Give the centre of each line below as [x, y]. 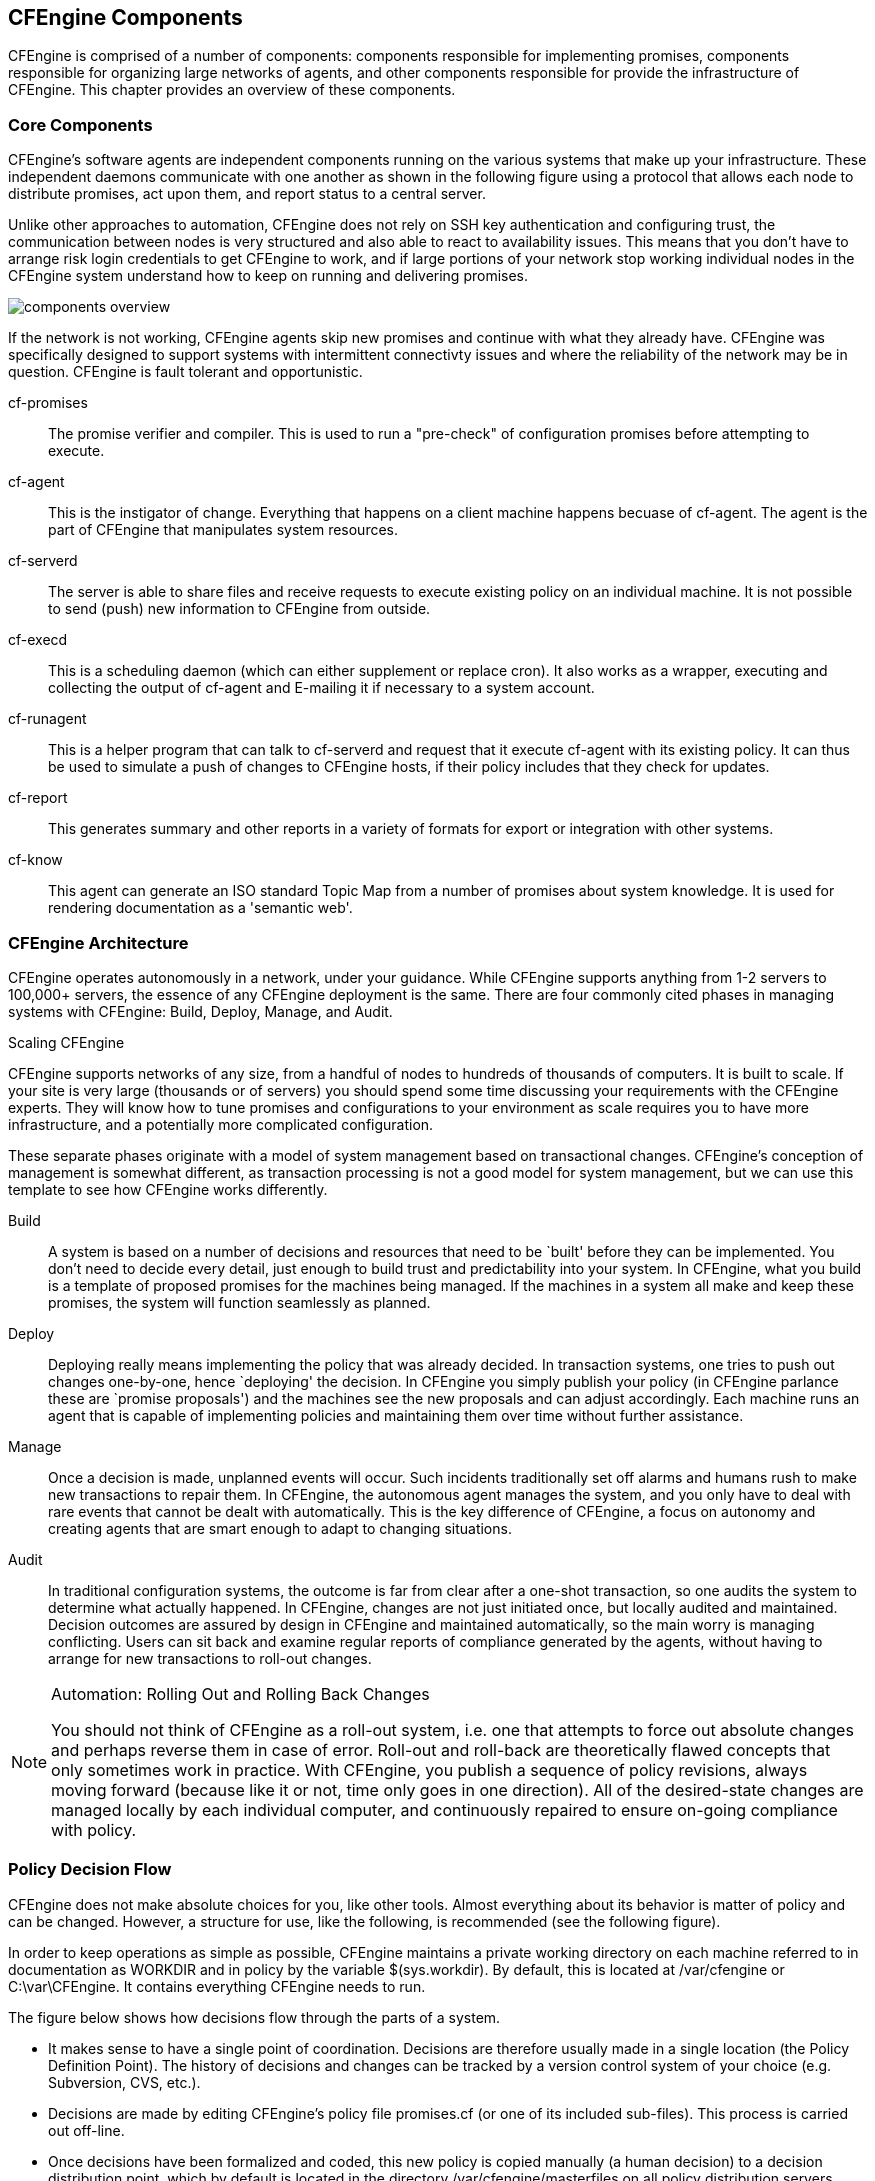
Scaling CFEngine [66, 1042]
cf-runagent [47, 719]
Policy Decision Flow [90, 1869]
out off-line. [86, 2130]
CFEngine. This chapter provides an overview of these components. [232, 90]
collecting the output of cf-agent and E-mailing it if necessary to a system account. [321, 688]
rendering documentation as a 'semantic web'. [200, 908]
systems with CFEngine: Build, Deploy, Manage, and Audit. [200, 1011]
